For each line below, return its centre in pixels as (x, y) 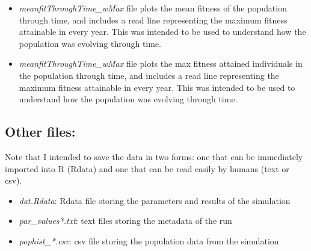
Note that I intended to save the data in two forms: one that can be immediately (154, 156)
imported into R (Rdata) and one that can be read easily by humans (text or (147, 168)
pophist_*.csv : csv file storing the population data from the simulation (149, 240)
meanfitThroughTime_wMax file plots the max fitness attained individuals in (161, 64)
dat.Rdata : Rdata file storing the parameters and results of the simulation (155, 200)
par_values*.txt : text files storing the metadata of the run (125, 221)
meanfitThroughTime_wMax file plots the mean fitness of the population (153, 8)
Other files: (40, 132)
